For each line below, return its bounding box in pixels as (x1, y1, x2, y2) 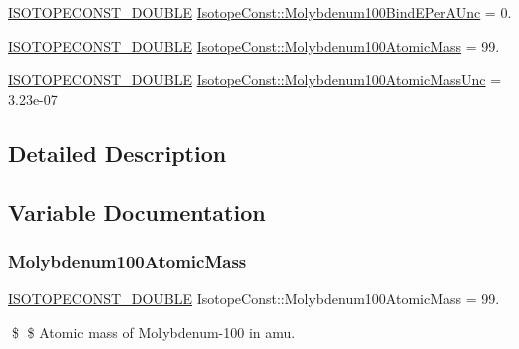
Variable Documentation (8, 196, 266, 227)
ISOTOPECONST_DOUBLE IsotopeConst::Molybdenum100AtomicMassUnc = (8, 69, 502, 90)
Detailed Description (8, 137, 227, 168)
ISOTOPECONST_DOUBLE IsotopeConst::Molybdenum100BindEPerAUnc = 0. (8, 2, 512, 22)
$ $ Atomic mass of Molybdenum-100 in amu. (11, 321, 296, 342)
